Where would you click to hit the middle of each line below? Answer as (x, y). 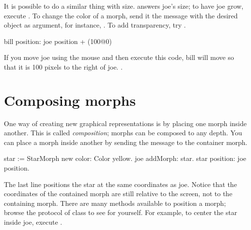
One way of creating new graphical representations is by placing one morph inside (125, 123)
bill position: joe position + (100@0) (58, 41)
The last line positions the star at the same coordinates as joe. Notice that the (120, 184)
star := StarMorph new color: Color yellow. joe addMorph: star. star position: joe (125, 158)
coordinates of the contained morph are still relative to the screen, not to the (118, 194)
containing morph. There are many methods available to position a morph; (115, 203)
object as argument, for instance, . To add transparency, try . (95, 25)
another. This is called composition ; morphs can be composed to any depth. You (123, 133)
